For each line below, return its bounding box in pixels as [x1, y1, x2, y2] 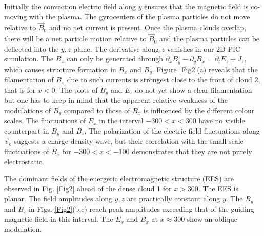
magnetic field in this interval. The [4, 213, 113, 224]
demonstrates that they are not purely [132, 146, 252, 157]
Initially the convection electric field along [4, 1, 136, 11]
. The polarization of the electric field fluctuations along [84, 125, 260, 136]
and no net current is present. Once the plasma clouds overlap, [49, 22, 247, 33]
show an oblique [187, 213, 237, 224]
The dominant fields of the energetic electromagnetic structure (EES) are [4, 173, 234, 184]
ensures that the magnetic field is [144, 1, 249, 11]
